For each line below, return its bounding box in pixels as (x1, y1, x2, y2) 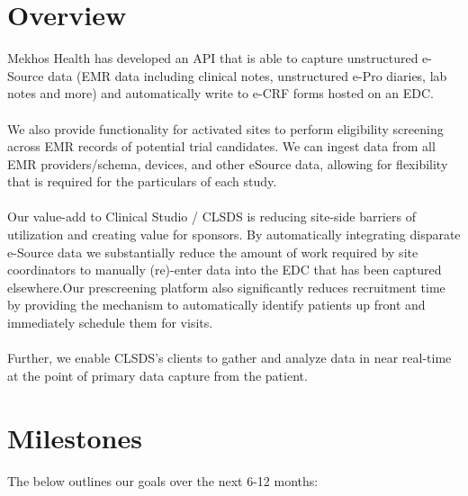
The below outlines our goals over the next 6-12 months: (7, 471, 319, 490)
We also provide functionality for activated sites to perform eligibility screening (7, 119, 444, 138)
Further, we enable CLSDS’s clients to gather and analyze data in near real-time (7, 348, 452, 367)
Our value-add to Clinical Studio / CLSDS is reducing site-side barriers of (7, 207, 416, 226)
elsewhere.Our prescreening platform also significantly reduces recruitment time (7, 277, 445, 296)
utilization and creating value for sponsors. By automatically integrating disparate (7, 225, 461, 244)
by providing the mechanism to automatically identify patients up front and (7, 295, 426, 314)
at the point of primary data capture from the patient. (7, 365, 308, 384)
